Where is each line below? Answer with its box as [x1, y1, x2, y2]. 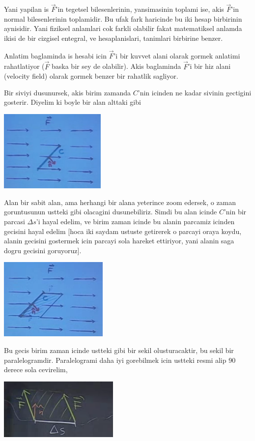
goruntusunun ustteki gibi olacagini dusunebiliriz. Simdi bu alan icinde [4, 206, 217, 217]
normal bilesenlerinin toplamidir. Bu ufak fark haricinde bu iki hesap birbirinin [4, 13, 242, 24]
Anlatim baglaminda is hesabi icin [4, 50, 107, 60]
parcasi [4, 216, 25, 226]
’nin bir [224, 206, 247, 217]
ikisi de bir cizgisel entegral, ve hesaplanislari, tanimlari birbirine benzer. [4, 33, 223, 43]
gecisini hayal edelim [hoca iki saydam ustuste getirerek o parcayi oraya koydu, [4, 226, 242, 236]
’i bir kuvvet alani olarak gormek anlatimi [113, 50, 240, 60]
